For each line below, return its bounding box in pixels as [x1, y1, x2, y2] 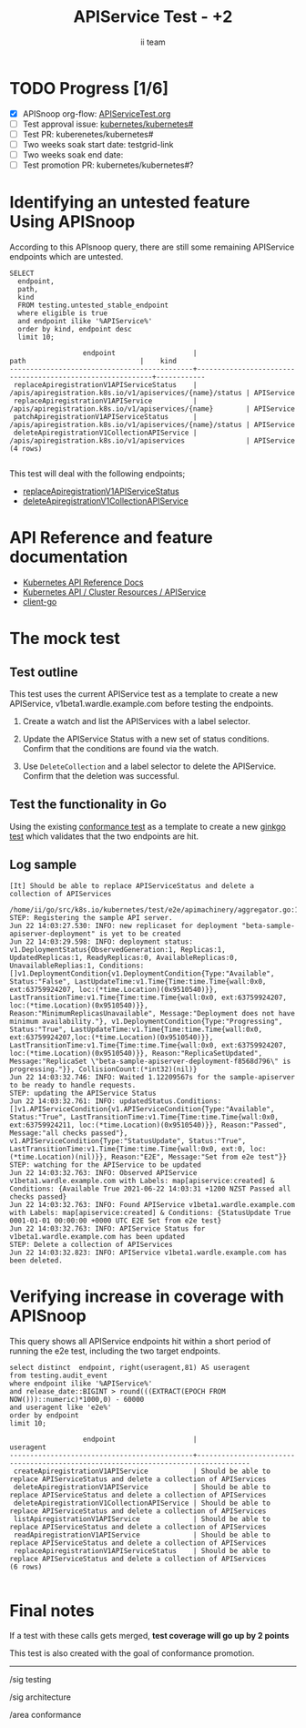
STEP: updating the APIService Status [9, 1089, 157, 1098]
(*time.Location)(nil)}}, [9, 1152, 107, 1161]
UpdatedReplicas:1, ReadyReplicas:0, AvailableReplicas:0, [9, 953, 239, 962]
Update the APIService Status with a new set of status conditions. [22, 733, 270, 744]
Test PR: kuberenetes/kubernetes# [22, 128, 154, 139]
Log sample [9, 857, 77, 873]
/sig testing [9, 1674, 52, 1685]
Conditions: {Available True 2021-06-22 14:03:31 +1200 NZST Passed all [9, 1184, 291, 1193]
